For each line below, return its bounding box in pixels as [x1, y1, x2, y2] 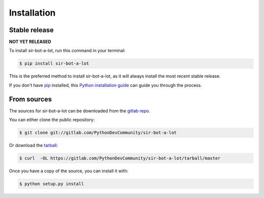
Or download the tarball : [9, 142, 58, 148]
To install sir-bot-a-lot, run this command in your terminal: [9, 48, 126, 54]
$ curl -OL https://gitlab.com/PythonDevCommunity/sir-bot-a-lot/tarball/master [19, 156, 221, 161]
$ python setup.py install [19, 181, 84, 187]
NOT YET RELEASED [9, 39, 51, 45]
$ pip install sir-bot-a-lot [19, 61, 89, 66]
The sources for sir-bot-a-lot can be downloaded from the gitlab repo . [9, 108, 151, 114]
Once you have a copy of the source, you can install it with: [9, 168, 129, 174]
